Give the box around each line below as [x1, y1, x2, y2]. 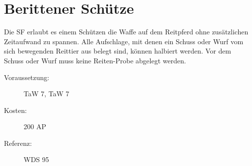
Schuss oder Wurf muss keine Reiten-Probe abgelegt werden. [4, 55, 186, 65]
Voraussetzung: [4, 72, 49, 82]
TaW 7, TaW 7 [24, 88, 69, 99]
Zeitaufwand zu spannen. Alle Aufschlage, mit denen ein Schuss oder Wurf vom [4, 36, 244, 46]
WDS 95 [24, 154, 49, 165]
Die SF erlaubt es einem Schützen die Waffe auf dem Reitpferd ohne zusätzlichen [4, 27, 249, 37]
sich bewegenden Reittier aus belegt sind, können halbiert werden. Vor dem [4, 46, 231, 56]
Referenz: [4, 138, 32, 148]
